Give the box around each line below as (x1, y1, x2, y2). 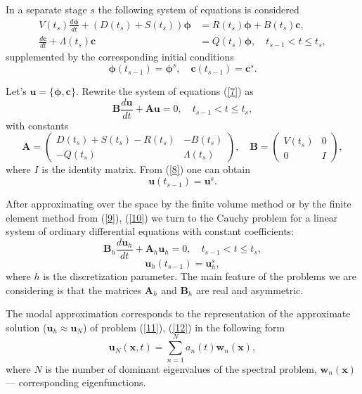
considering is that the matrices (6, 282, 142, 297)
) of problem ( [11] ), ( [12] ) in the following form (83, 319, 285, 334)
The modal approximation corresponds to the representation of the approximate (6, 306, 351, 321)
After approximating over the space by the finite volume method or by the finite (6, 196, 351, 211)
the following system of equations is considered (98, 2, 299, 16)
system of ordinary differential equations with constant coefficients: (6, 224, 294, 239)
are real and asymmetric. (195, 282, 304, 297)
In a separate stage (6, 2, 87, 16)
